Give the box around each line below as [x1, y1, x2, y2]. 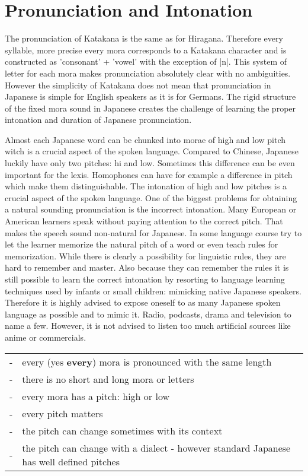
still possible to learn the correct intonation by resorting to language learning [5, 273, 285, 285]
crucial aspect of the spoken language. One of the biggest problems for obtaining [5, 191, 297, 204]
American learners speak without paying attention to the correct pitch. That [5, 215, 283, 227]
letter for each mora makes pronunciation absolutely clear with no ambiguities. [5, 66, 291, 79]
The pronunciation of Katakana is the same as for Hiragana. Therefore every [5, 32, 283, 45]
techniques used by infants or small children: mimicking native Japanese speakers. [5, 284, 301, 297]
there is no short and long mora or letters [22, 372, 194, 386]
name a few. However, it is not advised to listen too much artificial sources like [5, 319, 291, 332]
